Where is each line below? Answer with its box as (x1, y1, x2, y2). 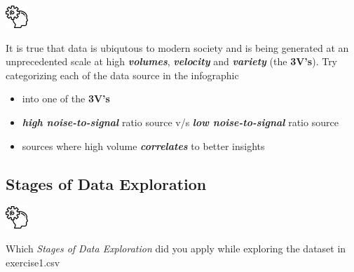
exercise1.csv (6, 254, 60, 269)
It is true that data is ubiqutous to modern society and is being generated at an (6, 40, 349, 55)
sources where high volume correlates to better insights (22, 138, 265, 153)
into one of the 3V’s (22, 91, 110, 106)
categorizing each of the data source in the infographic (6, 67, 239, 82)
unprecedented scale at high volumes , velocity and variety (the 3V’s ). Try (6, 54, 338, 69)
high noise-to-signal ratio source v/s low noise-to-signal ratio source (22, 114, 339, 129)
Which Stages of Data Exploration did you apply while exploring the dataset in (6, 240, 346, 255)
